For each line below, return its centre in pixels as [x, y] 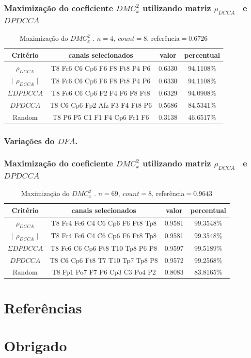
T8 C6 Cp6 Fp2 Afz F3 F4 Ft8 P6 [101, 105]
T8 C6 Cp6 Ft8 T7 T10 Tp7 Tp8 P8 [104, 260]
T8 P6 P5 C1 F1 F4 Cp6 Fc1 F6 [101, 117]
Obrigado [36, 345]
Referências [43, 307]
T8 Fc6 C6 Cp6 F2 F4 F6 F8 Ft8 [101, 93]
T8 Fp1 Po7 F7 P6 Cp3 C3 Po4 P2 [104, 272]
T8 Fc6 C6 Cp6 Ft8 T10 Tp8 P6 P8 [104, 248]
